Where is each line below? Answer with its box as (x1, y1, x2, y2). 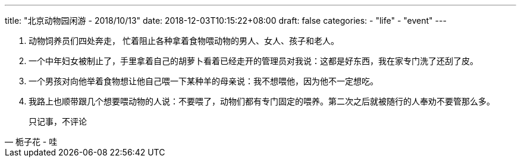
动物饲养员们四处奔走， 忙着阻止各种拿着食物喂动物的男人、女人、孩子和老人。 (29, 36, 339, 46)
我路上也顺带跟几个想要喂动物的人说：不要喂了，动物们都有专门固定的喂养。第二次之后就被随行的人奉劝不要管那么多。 (29, 96, 495, 106)
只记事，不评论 (29, 116, 87, 126)
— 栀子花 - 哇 (5, 136, 58, 147)
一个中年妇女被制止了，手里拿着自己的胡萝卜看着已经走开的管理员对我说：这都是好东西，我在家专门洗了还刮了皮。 (29, 56, 478, 66)
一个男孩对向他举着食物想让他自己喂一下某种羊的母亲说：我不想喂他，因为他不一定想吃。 (29, 76, 378, 86)
